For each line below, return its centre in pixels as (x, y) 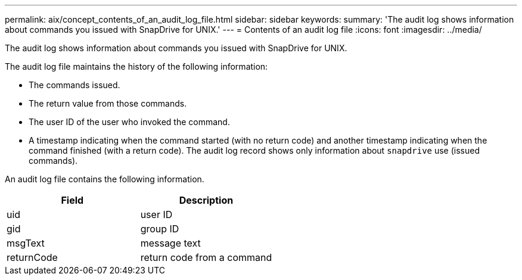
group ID (160, 229)
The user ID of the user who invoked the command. (129, 122)
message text (170, 243)
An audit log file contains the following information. (105, 179)
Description (206, 200)
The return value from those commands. (108, 103)
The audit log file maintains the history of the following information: (136, 66)
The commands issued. (74, 85)
